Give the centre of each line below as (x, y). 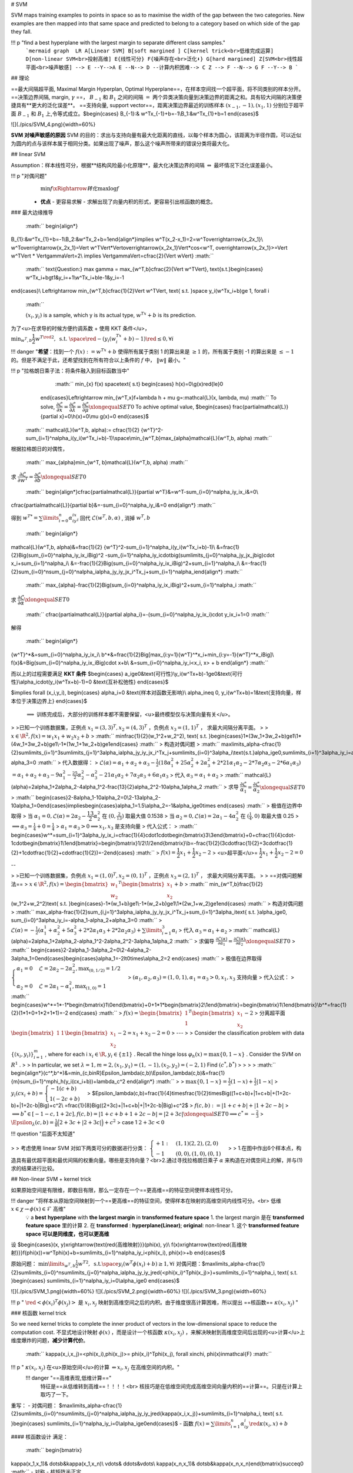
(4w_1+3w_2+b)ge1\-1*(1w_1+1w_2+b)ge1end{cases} (74, 744)
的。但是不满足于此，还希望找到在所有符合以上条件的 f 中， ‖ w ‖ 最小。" (99, 360)
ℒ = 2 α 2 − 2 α (56, 969)
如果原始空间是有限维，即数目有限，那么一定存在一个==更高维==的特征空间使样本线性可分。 (124, 1190)
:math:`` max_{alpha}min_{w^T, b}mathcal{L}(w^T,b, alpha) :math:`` (107, 462)
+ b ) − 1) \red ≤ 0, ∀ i (148, 338)
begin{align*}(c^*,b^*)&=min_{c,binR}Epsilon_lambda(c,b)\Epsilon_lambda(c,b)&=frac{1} (118, 1073)
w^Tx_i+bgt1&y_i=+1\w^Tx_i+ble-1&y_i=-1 (75, 278)
